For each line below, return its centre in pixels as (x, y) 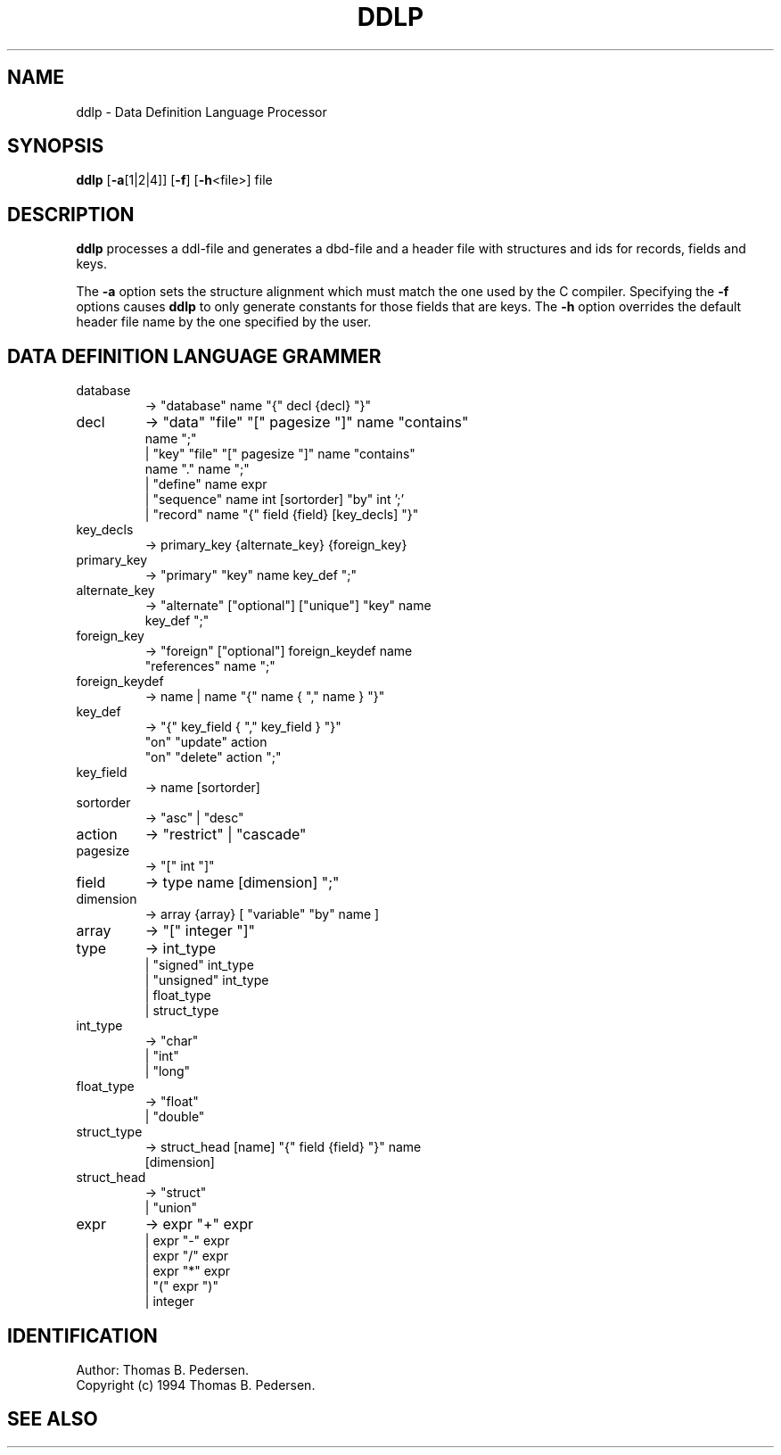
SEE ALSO (53, 1419)
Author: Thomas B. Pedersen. (163, 1369)
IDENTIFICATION (82, 1335)
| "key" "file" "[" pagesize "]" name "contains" (280, 454)
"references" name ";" (210, 666)
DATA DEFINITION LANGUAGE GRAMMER (194, 356)
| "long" (168, 1071)
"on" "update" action (206, 742)
